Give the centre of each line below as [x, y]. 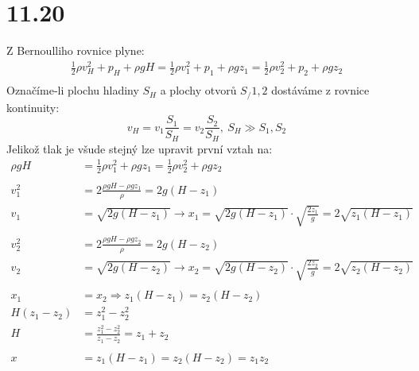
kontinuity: [33, 107]
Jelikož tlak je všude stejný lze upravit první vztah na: [140, 148]
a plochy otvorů [198, 90]
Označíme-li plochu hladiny [73, 90]
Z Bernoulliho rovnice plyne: [76, 50]
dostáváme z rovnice [320, 90]
